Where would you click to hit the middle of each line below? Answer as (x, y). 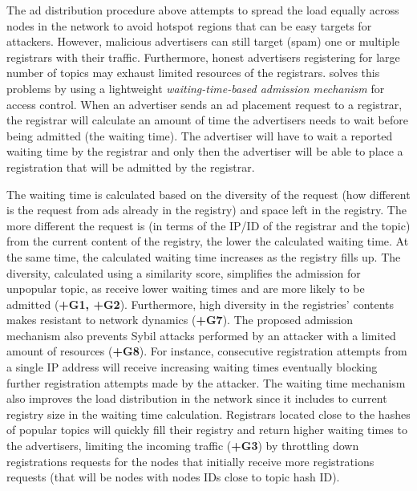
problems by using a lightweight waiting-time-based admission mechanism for (196, 88)
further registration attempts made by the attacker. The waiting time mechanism (206, 382)
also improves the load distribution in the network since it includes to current (197, 398)
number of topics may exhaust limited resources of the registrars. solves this (193, 73)
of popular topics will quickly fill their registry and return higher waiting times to (207, 430)
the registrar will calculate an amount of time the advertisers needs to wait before (208, 120)
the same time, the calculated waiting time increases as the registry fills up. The (204, 256)
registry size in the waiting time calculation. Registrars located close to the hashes (208, 414)
